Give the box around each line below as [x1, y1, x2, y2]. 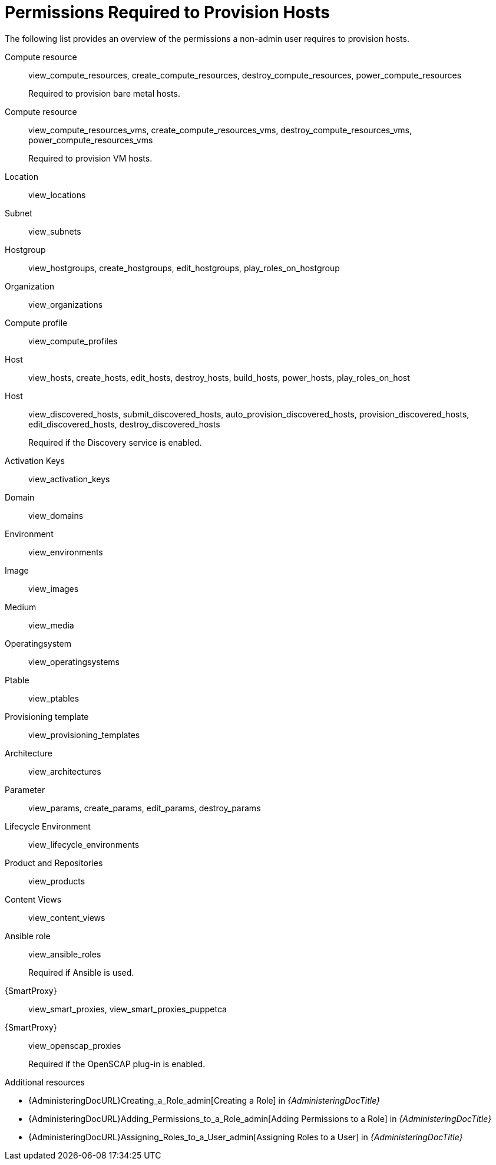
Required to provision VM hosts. [28, 153, 153, 163]
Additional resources [5, 1077, 85, 1087]
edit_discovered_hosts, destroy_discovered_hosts [28, 419, 220, 429]
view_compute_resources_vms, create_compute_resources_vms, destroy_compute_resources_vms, [28, 124, 412, 135]
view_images [28, 583, 79, 594]
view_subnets [28, 226, 81, 236]
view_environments [28, 547, 103, 557]
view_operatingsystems [28, 656, 120, 667]
